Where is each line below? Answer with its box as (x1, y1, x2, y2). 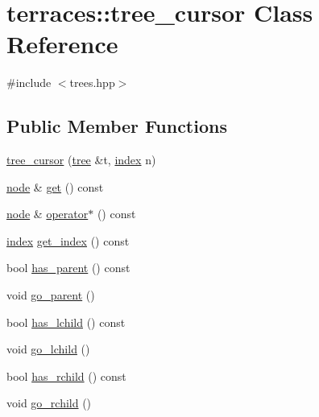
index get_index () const (6, 232, 130, 249)
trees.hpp (69, 74, 115, 91)
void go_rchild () (6, 394, 92, 411)
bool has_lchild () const (6, 313, 126, 330)
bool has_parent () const (6, 259, 130, 276)
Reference (6, 27, 118, 60)
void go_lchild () (6, 341, 90, 357)
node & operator (6, 205, 89, 222)
